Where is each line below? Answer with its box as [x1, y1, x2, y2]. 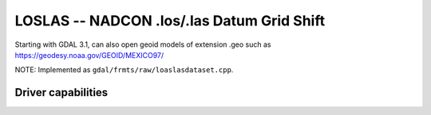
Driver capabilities [14, 86, 109, 99]
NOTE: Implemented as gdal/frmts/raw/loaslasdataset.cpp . [14, 65, 234, 75]
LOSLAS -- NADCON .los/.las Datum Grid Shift [14, 12, 326, 29]
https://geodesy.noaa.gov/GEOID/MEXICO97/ [14, 50, 164, 59]
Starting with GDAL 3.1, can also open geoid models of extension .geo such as [14, 40, 271, 49]
